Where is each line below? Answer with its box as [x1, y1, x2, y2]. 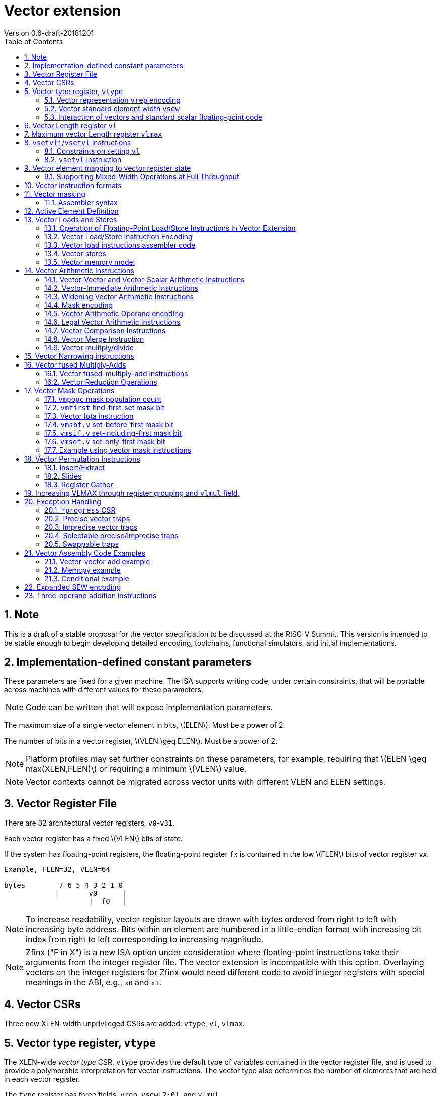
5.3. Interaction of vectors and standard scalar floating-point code [44, 112, 263, 121]
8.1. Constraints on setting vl [44, 146, 140, 155]
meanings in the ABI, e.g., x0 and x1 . [26, 977, 161, 988]
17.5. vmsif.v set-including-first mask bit [44, 428, 182, 437]
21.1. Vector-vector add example [44, 557, 150, 566]
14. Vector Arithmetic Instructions [24, 266, 134, 275]
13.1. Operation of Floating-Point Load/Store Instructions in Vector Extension [44, 223, 296, 232]
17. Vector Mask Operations [24, 386, 115, 395]
